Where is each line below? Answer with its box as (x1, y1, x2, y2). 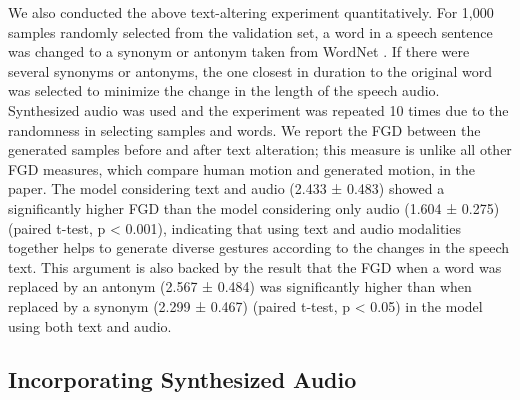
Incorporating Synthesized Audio (8, 364, 357, 395)
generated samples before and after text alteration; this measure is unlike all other (8, 139, 512, 160)
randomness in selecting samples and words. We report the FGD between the (8, 119, 481, 140)
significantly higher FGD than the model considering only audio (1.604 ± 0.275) (8, 197, 500, 218)
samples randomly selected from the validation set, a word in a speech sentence (8, 21, 493, 42)
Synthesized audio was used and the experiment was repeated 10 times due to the (8, 99, 509, 120)
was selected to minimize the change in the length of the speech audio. (8, 80, 440, 101)
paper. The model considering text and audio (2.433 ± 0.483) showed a (8, 178, 445, 199)
